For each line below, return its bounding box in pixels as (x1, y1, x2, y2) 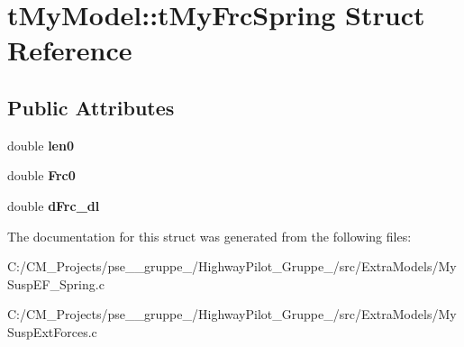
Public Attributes (7, 93, 175, 121)
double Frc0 (7, 166, 76, 185)
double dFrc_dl (7, 196, 100, 215)
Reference (7, 32, 132, 68)
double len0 (7, 135, 74, 154)
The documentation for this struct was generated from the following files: (7, 226, 412, 245)
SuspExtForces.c (7, 322, 97, 341)
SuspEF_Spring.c (7, 274, 105, 293)
